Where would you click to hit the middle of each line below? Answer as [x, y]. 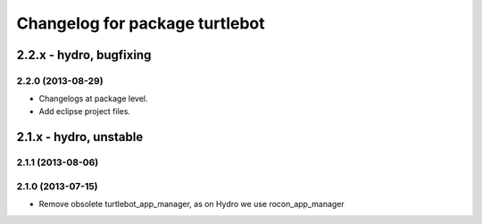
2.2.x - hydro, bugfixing [84, 55]
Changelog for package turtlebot [141, 23]
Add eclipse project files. [85, 111]
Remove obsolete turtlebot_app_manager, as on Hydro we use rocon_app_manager [192, 204]
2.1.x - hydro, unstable [80, 137]
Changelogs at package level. [93, 99]
